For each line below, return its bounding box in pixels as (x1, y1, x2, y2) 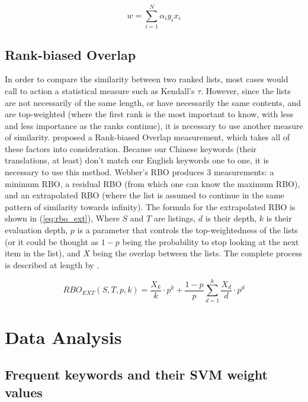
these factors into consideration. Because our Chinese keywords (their (5, 142, 257, 155)
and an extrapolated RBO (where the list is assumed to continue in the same (5, 189, 284, 201)
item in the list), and (5, 247, 81, 259)
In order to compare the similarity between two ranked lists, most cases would (5, 73, 288, 85)
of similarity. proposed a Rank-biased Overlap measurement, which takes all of (5, 131, 290, 143)
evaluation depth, (5, 224, 68, 236)
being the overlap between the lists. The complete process (92, 247, 303, 259)
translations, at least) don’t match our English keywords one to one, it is (5, 154, 269, 166)
